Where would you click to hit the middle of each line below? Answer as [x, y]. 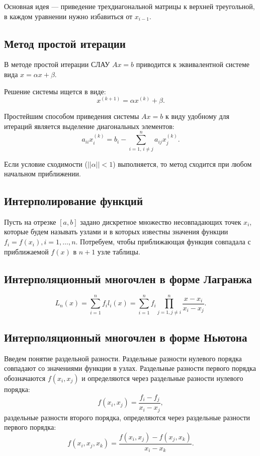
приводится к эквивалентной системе [193, 64]
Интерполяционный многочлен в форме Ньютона [126, 337]
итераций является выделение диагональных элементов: [89, 126]
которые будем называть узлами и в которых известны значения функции [116, 232]
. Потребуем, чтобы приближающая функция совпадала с [163, 242]
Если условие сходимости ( [46, 164]
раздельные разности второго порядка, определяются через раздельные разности [127, 417]
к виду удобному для [197, 116]
